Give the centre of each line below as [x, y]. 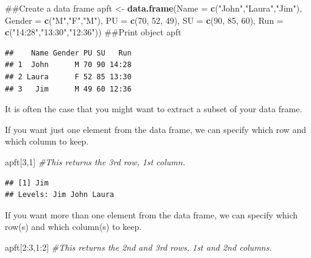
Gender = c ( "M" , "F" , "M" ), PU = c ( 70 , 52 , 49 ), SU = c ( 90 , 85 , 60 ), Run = [144, 20]
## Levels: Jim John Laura [59, 195]
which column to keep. [47, 141]
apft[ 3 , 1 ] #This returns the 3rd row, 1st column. [95, 161]
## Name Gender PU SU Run [68, 53]
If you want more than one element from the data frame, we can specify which [152, 214]
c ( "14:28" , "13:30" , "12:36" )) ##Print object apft [93, 32]
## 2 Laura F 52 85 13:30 [68, 77]
